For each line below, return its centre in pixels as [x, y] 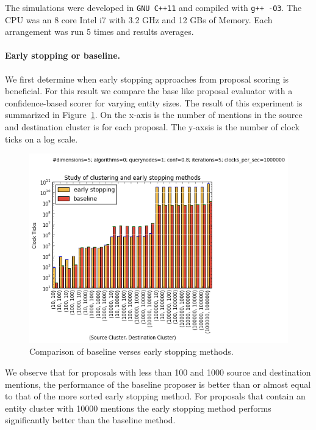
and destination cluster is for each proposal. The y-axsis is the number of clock [152, 127]
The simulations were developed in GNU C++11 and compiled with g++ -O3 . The [153, 7]
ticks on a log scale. [41, 139]
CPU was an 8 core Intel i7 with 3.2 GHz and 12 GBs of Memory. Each [139, 19]
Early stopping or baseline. [63, 55]
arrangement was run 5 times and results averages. [99, 32]
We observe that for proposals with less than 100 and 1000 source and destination [158, 372]
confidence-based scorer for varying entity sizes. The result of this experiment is [154, 102]
